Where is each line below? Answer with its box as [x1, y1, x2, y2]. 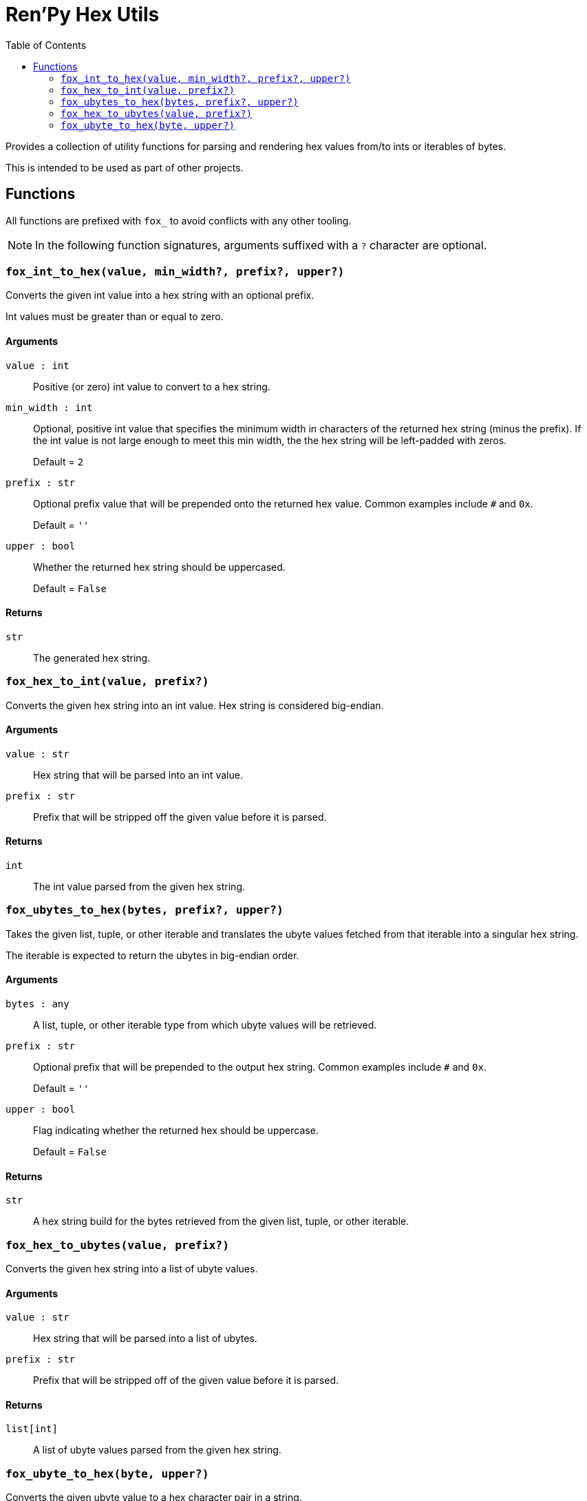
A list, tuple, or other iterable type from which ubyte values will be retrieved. [33, 1018, 377, 1031]
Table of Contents [6, 39, 87, 51]
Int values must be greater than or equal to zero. [6, 311, 224, 323]
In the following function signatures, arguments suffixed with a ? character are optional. [35, 238, 487, 252]
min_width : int [6, 401, 93, 413]
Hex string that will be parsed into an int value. [33, 768, 243, 781]
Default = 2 [33, 455, 84, 468]
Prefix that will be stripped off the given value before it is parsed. [33, 810, 327, 823]
